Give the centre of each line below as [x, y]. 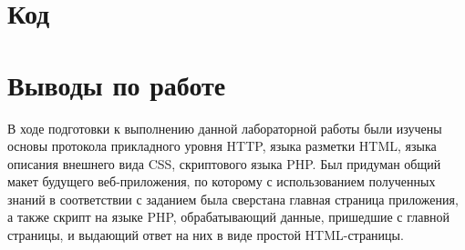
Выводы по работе [117, 84]
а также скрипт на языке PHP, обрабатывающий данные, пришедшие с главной [228, 217]
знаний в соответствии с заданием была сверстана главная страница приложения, [233, 199]
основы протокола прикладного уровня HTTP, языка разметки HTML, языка [222, 146]
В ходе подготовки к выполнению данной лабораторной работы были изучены [225, 128]
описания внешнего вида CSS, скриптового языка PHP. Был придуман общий [224, 163]
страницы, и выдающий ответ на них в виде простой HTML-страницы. [206, 235]
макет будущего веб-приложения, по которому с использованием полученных [222, 181]
